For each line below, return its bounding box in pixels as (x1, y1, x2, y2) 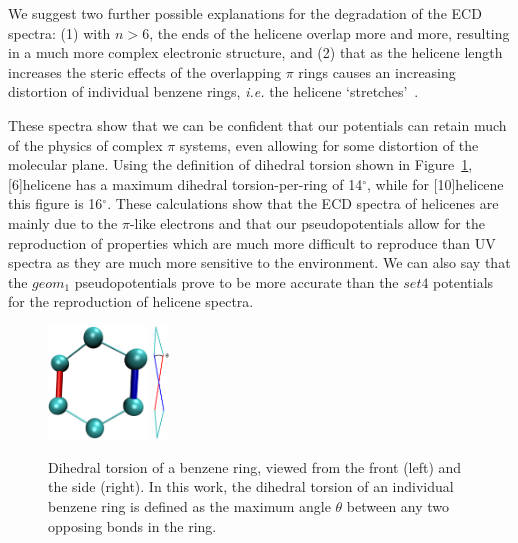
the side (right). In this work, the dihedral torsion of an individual (48, 476, 454, 497)
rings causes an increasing (298, 61, 456, 82)
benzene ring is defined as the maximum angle (48, 496, 331, 517)
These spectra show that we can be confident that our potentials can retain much (8, 114, 507, 135)
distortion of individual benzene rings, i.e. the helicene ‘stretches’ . (8, 81, 419, 102)
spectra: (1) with (8, 22, 111, 43)
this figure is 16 (8, 193, 103, 214)
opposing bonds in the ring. (48, 515, 217, 536)
